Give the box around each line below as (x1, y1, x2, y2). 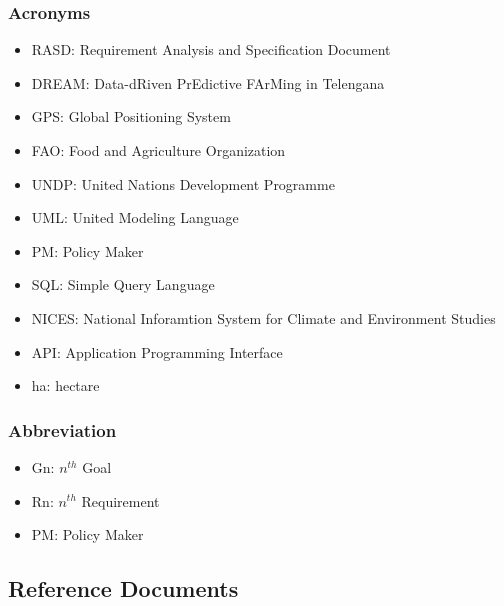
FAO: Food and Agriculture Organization (31, 140, 286, 160)
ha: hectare (31, 375, 100, 396)
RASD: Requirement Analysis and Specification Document (31, 39, 391, 60)
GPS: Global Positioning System (31, 106, 231, 127)
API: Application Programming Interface (31, 341, 283, 362)
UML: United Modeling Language (31, 207, 239, 228)
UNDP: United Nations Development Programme (31, 173, 335, 194)
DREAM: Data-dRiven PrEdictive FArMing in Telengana (31, 72, 385, 93)
